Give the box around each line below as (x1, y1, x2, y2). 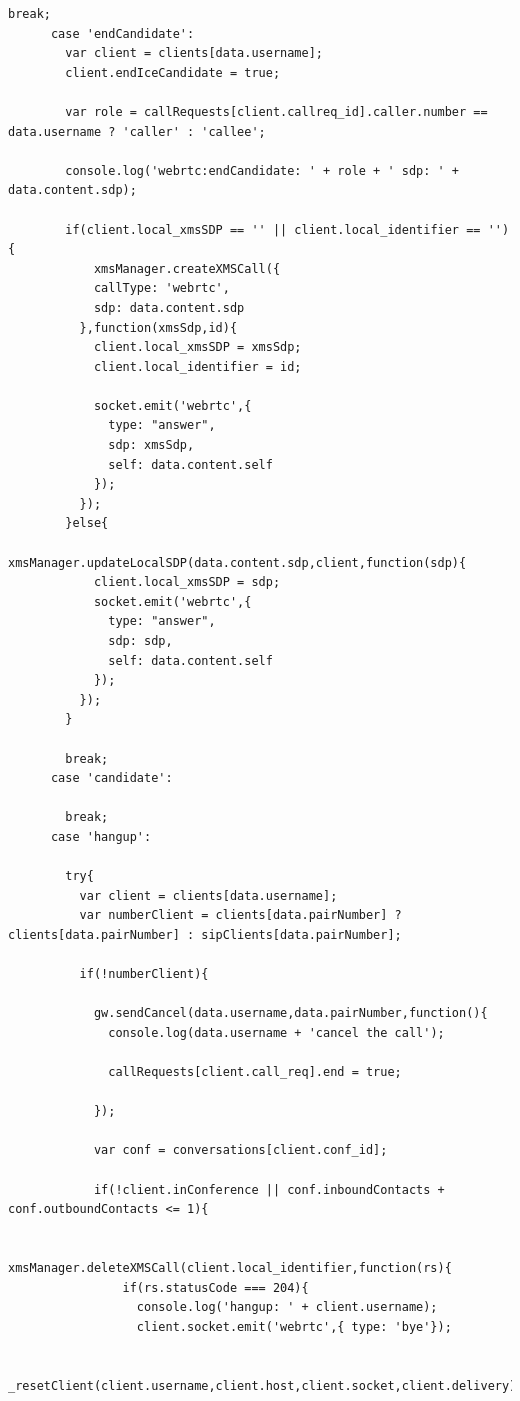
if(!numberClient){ (79, 967, 209, 982)
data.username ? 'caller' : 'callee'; (8, 124, 266, 139)
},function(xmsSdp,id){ (79, 320, 238, 335)
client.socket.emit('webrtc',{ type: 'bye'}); (136, 1319, 452, 1334)
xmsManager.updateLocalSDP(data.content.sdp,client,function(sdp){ (8, 555, 467, 570)
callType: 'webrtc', (93, 281, 230, 296)
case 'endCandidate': (50, 26, 195, 41)
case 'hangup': (50, 829, 152, 844)
